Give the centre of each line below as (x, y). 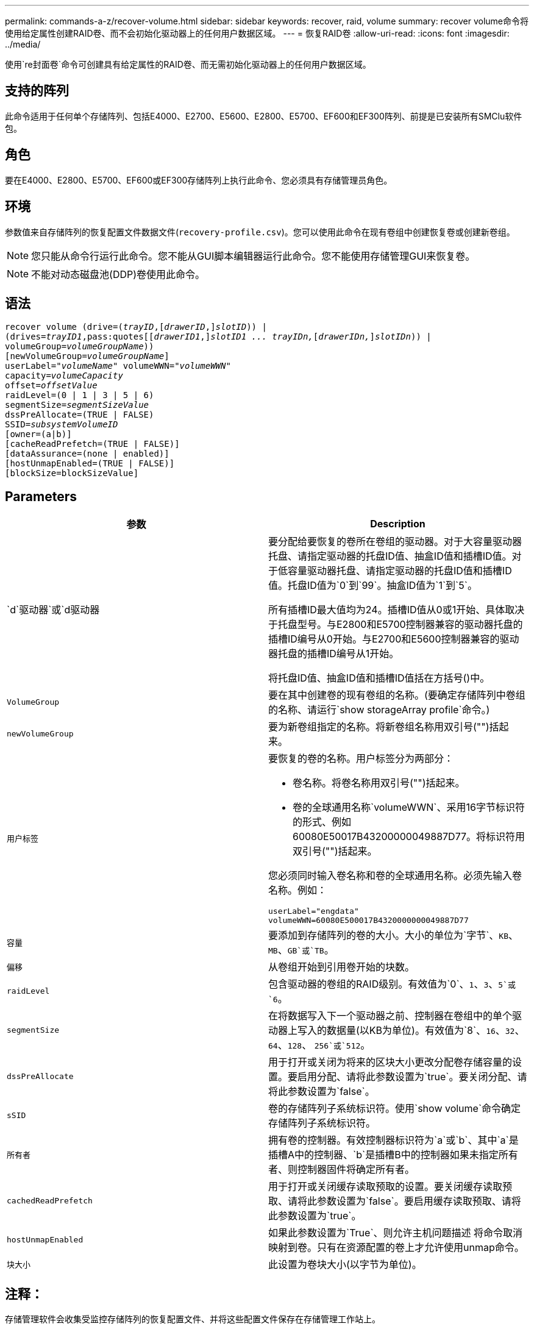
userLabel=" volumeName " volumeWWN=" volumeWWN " (118, 366)
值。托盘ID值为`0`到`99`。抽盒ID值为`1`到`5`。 (373, 586)
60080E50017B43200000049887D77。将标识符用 (409, 837)
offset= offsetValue (51, 386)
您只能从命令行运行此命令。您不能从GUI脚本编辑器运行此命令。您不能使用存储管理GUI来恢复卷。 (253, 256)
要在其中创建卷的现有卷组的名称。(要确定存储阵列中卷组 (397, 695)
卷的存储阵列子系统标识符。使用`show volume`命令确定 (395, 1109)
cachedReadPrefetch (50, 1200)
